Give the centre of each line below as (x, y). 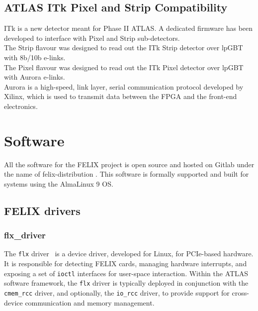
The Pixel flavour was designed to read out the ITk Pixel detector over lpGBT (124, 67)
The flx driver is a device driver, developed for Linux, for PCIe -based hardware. (129, 254)
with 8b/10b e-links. (35, 57)
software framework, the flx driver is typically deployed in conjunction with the (126, 283)
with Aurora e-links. (35, 77)
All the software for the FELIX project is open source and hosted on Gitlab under (129, 164)
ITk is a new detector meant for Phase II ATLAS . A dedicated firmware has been (129, 28)
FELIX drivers (42, 210)
